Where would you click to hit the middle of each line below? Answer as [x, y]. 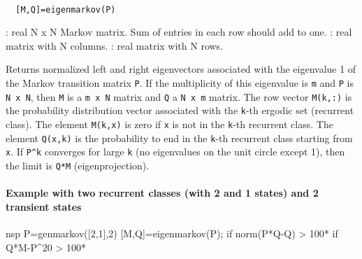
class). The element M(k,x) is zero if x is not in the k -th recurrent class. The [169, 124]
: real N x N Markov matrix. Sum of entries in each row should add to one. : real [179, 32]
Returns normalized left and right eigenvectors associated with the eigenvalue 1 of [181, 69]
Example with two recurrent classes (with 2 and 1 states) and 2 [162, 193]
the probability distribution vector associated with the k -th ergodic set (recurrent [180, 110]
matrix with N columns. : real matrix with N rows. [115, 45]
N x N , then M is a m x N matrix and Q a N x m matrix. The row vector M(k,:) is [179, 96]
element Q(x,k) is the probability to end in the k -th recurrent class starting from [179, 138]
